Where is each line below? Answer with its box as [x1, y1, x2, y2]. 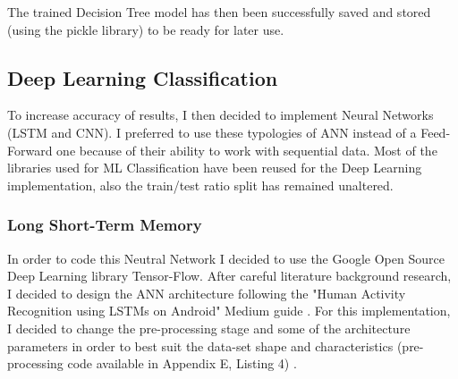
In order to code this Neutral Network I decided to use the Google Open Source [7, 248, 445, 267]
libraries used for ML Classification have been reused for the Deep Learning [7, 158, 422, 177]
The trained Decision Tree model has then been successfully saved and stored [7, 3, 431, 21]
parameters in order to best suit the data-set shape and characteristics [7, 336, 394, 355]
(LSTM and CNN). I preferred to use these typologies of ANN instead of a [7, 122, 417, 141]
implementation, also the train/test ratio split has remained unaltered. [7, 175, 394, 194]
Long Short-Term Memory [7, 214, 202, 236]
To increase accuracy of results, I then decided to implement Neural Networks [7, 105, 434, 124]
